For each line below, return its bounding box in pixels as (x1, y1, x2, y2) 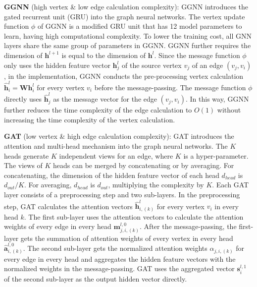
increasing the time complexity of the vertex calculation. (4, 114, 175, 124)
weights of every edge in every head (4, 221, 111, 231)
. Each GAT (212, 179, 249, 190)
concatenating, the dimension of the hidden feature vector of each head (4, 170, 219, 180)
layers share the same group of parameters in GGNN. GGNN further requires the (4, 40, 251, 51)
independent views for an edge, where (59, 150, 173, 161)
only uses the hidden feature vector (4, 59, 110, 70)
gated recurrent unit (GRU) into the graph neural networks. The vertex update (4, 11, 245, 21)
